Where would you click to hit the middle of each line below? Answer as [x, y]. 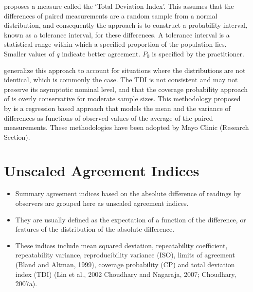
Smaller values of [29, 53]
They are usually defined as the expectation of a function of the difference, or [131, 219]
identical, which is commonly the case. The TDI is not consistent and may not [121, 80]
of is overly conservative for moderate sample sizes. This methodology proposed [122, 99]
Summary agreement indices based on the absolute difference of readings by [128, 193]
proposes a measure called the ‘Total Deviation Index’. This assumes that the [119, 6]
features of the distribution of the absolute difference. [95, 229]
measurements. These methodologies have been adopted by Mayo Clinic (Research [126, 127]
